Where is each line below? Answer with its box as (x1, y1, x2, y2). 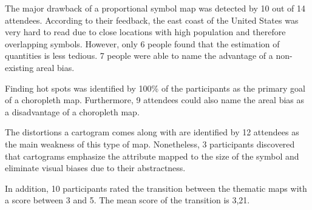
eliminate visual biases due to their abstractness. (5, 161, 186, 174)
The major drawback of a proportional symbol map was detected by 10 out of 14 (5, 2, 305, 14)
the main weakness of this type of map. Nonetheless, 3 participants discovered (5, 137, 295, 150)
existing (5, 61, 34, 73)
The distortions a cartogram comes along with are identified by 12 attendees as (5, 126, 299, 138)
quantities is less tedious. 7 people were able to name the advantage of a (5, 49, 273, 62)
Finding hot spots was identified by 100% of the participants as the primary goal (5, 81, 305, 94)
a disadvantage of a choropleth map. (5, 105, 140, 118)
